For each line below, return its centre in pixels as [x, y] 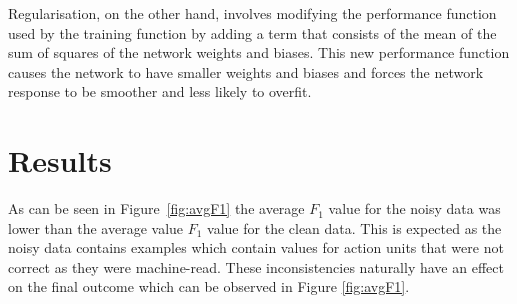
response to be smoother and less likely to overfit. [160, 91]
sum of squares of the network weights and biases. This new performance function [259, 52]
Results [60, 160]
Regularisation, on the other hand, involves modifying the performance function [252, 13]
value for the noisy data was [414, 208]
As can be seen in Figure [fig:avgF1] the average [156, 208]
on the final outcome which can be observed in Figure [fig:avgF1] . [209, 286]
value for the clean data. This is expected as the [354, 227]
